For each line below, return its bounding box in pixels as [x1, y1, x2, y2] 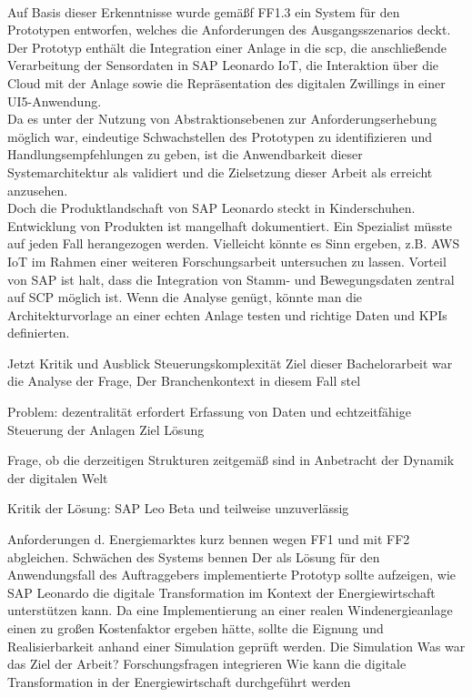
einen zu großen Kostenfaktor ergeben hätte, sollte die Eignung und [7, 619, 384, 637]
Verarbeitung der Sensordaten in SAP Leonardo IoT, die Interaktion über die [7, 56, 439, 75]
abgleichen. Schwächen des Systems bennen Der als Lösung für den [7, 547, 380, 566]
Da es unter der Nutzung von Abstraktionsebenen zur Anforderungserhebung [7, 109, 437, 128]
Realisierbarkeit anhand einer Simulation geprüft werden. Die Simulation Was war [7, 636, 466, 655]
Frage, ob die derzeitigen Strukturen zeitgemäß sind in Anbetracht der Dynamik [7, 450, 455, 470]
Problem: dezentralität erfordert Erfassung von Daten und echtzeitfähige [7, 402, 411, 421]
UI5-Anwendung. [7, 91, 102, 110]
